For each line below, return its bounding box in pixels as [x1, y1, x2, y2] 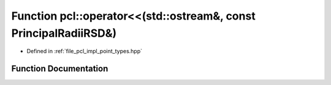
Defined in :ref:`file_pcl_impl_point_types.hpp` [26, 48, 143, 55]
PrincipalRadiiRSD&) [11, 26, 117, 40]
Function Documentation [11, 64, 108, 74]
